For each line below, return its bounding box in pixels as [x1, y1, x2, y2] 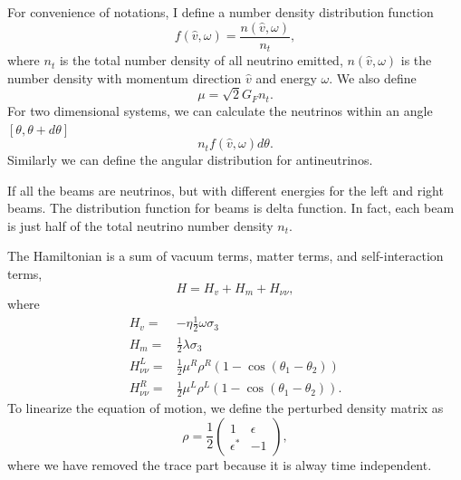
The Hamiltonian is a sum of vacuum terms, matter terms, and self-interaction [7, 246, 444, 265]
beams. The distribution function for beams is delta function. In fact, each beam [7, 198, 455, 217]
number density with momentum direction [7, 68, 242, 87]
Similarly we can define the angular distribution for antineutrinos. [7, 150, 373, 169]
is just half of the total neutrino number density [7, 216, 274, 235]
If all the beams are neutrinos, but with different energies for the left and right [7, 180, 444, 199]
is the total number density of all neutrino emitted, [59, 51, 343, 70]
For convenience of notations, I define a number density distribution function [7, 3, 434, 21]
